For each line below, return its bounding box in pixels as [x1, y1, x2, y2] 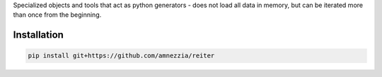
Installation [13, 29, 64, 41]
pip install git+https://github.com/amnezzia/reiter [28, 52, 215, 59]
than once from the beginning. [13, 10, 102, 19]
